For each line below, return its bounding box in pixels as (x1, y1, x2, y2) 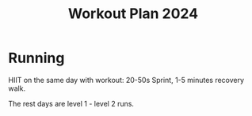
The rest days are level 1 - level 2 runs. (8, 99, 135, 108)
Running (8, 49, 65, 67)
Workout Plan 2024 (67, 5, 199, 23)
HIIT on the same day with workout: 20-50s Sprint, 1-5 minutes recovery (8, 75, 244, 84)
